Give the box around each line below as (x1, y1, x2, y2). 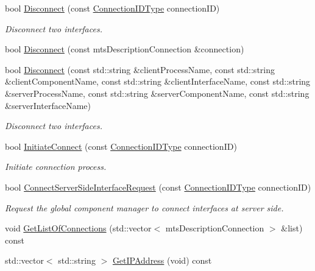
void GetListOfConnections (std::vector (5, 222, 152, 234)
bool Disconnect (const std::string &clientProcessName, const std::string (5, 63, 275, 76)
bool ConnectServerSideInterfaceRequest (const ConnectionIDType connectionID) (5, 180, 311, 193)
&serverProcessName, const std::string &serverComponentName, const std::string (5, 86, 310, 99)
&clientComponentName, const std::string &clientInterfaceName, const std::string (5, 75, 311, 88)
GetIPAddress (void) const (112, 254, 212, 267)
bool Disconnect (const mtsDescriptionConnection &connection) (5, 43, 244, 55)
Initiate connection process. (5, 160, 107, 173)
